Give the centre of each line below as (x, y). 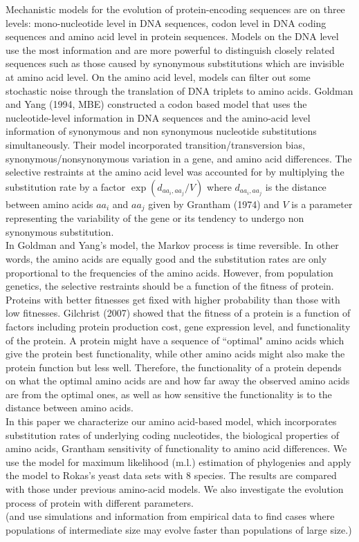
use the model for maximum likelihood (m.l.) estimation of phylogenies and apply (178, 461)
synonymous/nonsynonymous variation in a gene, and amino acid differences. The (179, 158)
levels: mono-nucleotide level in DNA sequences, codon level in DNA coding (166, 22)
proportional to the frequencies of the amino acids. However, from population (169, 272)
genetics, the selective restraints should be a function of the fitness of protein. (170, 286)
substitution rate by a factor (66, 186)
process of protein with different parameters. (100, 502)
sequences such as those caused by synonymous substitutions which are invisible (175, 63)
